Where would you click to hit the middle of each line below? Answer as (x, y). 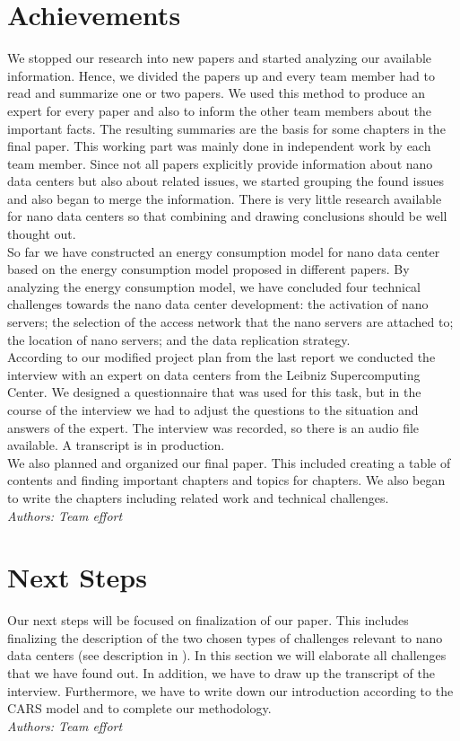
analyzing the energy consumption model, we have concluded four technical (214, 286)
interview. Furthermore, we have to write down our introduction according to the (230, 690)
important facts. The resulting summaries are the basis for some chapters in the (226, 128)
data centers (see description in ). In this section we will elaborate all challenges (227, 655)
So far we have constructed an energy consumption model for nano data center (224, 251)
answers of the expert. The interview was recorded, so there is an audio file (213, 427)
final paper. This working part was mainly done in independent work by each (219, 146)
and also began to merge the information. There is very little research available (225, 198)
